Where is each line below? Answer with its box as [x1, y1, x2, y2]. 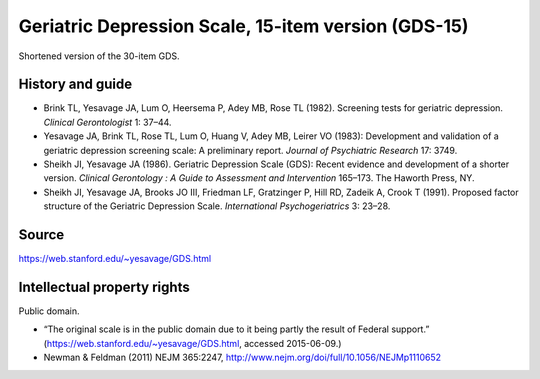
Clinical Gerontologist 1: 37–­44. [43, 116, 172, 128]
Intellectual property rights [18, 278, 190, 295]
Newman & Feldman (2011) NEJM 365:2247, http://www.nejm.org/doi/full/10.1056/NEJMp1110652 [43, 351, 442, 364]
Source [18, 226, 65, 243]
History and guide [18, 76, 133, 93]
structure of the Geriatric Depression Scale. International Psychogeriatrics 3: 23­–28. [43, 200, 391, 212]
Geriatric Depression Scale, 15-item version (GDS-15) [18, 15, 469, 37]
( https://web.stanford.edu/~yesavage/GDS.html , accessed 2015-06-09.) [43, 337, 342, 349]
